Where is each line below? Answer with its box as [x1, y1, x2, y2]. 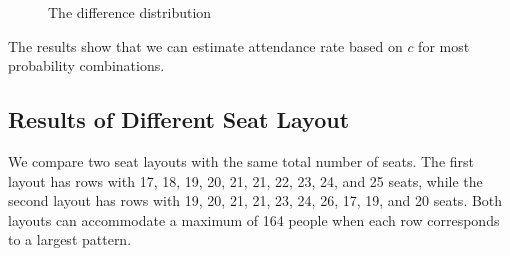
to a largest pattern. [8, 229, 132, 250]
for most [418, 35, 470, 56]
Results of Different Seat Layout [8, 104, 350, 135]
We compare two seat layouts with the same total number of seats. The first [8, 150, 475, 171]
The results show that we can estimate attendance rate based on [8, 35, 403, 56]
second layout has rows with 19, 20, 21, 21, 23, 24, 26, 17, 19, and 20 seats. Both [8, 190, 503, 211]
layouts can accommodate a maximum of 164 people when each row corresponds [8, 209, 500, 230]
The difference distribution [48, 2, 212, 22]
